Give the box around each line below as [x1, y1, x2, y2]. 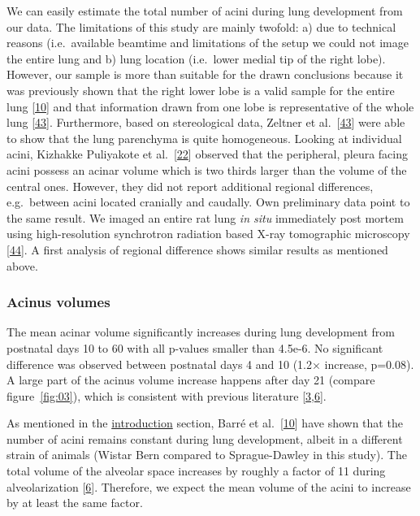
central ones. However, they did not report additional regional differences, [6, 177, 374, 194]
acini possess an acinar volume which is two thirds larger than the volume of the [6, 161, 407, 178]
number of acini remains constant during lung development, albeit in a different [6, 430, 403, 447]
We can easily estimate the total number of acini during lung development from [6, 2, 403, 19]
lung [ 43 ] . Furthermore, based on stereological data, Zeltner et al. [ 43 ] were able [6, 114, 405, 131]
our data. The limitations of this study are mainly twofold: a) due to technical [6, 18, 396, 35]
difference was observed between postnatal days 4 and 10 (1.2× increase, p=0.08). [6, 355, 414, 372]
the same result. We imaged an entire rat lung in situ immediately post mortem [6, 209, 404, 226]
